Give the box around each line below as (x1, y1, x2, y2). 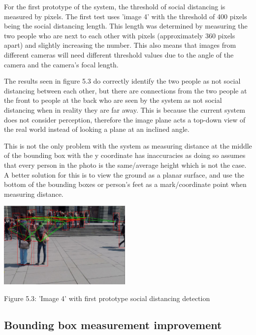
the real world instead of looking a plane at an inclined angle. (4, 124, 190, 134)
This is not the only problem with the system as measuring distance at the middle (4, 140, 252, 151)
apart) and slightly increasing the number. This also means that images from (4, 40, 236, 50)
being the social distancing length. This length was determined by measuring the (4, 21, 248, 31)
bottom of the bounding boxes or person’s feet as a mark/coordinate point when (4, 179, 247, 189)
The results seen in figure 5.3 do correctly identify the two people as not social (4, 76, 241, 86)
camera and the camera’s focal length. (4, 59, 119, 69)
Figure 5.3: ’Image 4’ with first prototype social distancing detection (4, 293, 210, 303)
